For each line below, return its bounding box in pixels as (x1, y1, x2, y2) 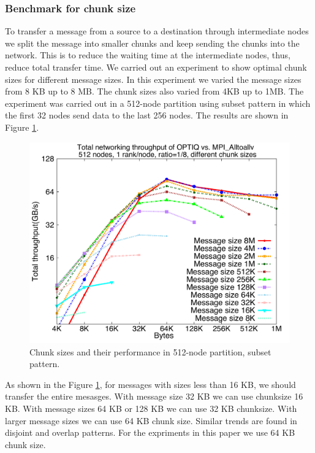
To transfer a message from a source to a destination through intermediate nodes (5, 25, 309, 37)
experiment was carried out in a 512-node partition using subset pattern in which (5, 96, 311, 109)
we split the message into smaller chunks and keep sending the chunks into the (5, 36, 300, 49)
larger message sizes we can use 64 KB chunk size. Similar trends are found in (5, 414, 297, 427)
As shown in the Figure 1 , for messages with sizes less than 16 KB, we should (5, 377, 296, 390)
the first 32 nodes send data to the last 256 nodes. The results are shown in (5, 109, 289, 122)
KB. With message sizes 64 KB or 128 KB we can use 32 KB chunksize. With (5, 402, 297, 415)
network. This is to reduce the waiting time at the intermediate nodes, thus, (5, 48, 290, 61)
